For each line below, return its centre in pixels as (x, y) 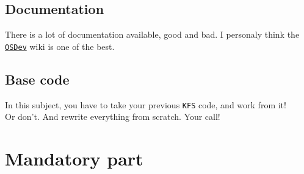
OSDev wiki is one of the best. (60, 46)
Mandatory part (74, 158)
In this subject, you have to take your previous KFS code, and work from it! (146, 104)
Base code (37, 79)
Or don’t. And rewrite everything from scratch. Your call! (113, 117)
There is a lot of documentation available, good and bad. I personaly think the (152, 34)
